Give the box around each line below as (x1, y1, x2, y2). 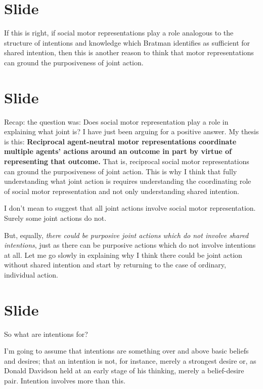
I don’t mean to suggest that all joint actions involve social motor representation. (4, 203, 256, 213)
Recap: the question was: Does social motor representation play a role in (4, 116, 229, 127)
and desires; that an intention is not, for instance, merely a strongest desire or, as (4, 355, 256, 366)
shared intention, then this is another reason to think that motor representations (4, 47, 254, 58)
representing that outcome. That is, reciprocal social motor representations (4, 156, 249, 166)
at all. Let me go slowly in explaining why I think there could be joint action (4, 249, 242, 260)
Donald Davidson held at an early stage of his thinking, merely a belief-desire (4, 365, 244, 376)
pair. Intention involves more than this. (4, 375, 125, 386)
